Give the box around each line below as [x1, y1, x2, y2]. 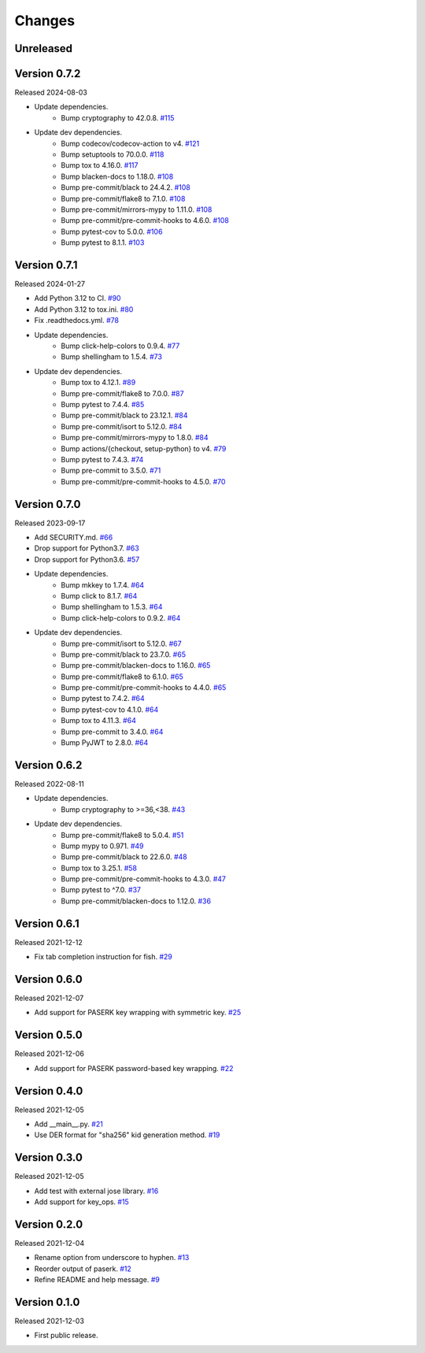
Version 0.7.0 [14, 497, 82, 511]
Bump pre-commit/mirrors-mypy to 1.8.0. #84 [61, 433, 209, 443]
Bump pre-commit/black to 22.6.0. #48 [61, 852, 188, 862]
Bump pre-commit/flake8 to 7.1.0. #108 [61, 194, 186, 203]
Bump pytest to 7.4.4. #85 [61, 399, 145, 409]
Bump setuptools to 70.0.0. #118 [61, 150, 164, 159]
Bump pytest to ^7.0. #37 [61, 885, 142, 895]
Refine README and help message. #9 [34, 1275, 161, 1284]
